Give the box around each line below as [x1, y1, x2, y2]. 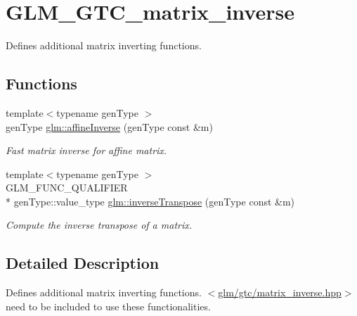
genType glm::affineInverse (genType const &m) [6, 119, 213, 134]
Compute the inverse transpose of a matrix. [6, 217, 193, 232]
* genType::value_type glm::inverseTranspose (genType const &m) [6, 194, 295, 208]
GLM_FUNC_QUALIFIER [6, 180, 128, 195]
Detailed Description [6, 252, 160, 274]
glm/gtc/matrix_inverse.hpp [218, 285, 342, 300]
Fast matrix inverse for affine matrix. [6, 143, 167, 158]
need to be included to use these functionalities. [6, 298, 211, 313]
